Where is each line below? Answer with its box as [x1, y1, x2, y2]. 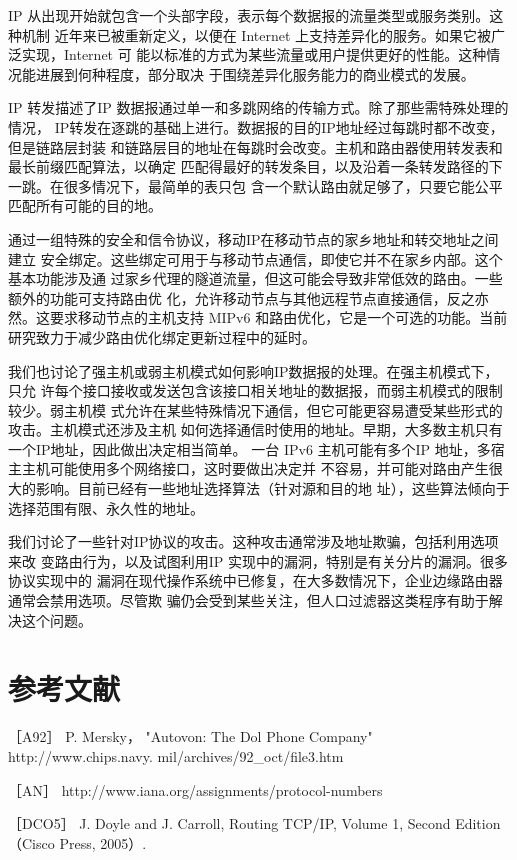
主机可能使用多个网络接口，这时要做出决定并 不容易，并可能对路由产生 [21, 458, 489, 479]
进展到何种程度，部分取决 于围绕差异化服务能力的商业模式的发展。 [35, 63, 475, 84]
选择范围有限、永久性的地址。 [8, 497, 204, 518]
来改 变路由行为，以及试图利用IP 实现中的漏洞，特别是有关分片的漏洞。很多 [8, 550, 508, 571]
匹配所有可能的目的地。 [8, 195, 162, 216]
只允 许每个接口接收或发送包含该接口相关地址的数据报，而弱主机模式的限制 [8, 380, 503, 401]
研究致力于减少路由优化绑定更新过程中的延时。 [8, 326, 316, 347]
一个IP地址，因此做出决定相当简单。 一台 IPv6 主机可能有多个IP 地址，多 [8, 438, 491, 459]
